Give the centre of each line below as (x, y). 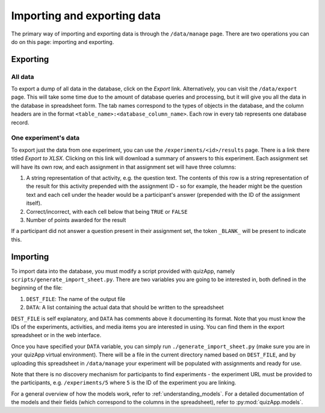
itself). (34, 203)
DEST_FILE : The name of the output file (76, 299)
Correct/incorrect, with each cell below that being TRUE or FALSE (107, 211)
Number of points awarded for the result (76, 220)
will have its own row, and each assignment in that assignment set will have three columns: (124, 167)
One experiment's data (45, 138)
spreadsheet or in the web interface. (56, 335)
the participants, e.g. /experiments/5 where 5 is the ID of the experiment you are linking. (124, 383)
